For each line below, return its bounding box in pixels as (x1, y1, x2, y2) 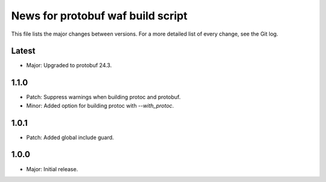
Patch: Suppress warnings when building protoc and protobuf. (26, 94, 181, 101)
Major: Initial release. (26, 165, 78, 172)
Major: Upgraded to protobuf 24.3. (26, 62, 112, 69)
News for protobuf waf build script (11, 9, 188, 22)
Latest (11, 46, 36, 56)
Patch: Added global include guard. (26, 134, 114, 141)
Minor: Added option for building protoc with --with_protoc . (26, 102, 174, 109)
